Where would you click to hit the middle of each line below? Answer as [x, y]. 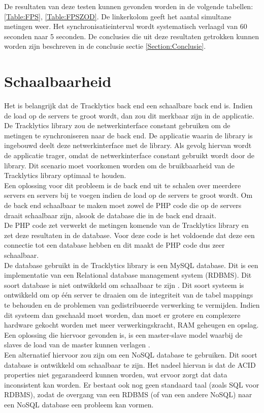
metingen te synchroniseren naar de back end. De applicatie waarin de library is [128, 135]
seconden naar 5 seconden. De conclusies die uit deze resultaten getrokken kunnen [131, 36]
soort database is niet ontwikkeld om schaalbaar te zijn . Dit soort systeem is [124, 285]
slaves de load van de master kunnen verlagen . [77, 345]
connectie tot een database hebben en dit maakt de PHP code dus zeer [114, 245]
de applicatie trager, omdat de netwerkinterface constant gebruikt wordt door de [129, 155]
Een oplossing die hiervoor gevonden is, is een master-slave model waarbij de [123, 334]
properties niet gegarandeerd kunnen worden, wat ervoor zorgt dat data [116, 375]
